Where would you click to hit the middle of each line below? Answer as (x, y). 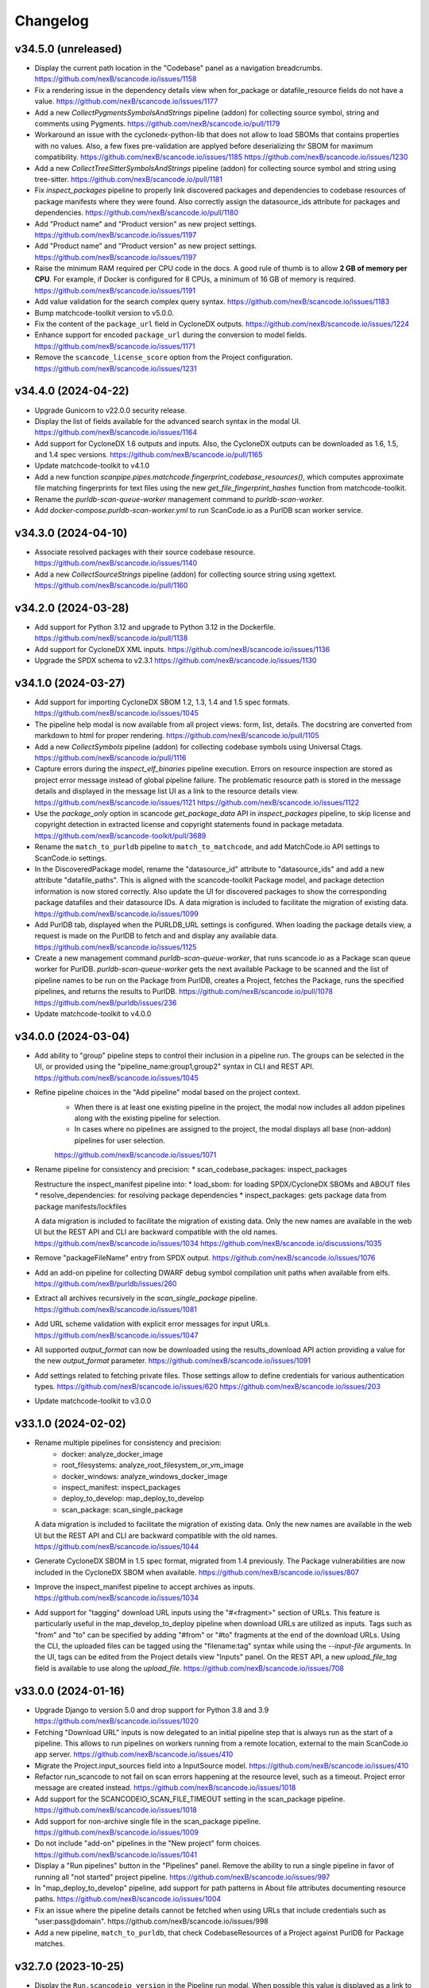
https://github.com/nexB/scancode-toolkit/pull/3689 (120, 836)
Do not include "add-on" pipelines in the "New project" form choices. (148, 1843)
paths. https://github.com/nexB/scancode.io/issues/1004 (128, 1899)
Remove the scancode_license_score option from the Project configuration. (164, 357)
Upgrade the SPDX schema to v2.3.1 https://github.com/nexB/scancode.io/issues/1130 (176, 661)
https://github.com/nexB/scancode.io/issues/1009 (116, 1832)
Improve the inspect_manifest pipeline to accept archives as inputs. (145, 1587)
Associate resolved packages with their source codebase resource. (145, 552)
